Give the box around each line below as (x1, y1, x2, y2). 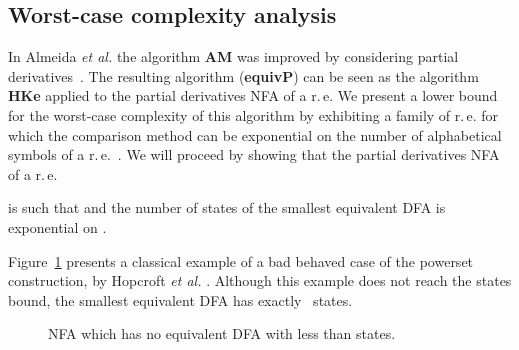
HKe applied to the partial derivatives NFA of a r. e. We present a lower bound (8, 85, 498, 106)
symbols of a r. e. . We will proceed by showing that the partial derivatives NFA (8, 144, 500, 165)
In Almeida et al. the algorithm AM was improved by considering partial (8, 46, 459, 67)
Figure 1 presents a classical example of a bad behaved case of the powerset (8, 250, 474, 271)
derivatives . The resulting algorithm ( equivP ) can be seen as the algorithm (8, 65, 479, 86)
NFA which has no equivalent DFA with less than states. (48, 323, 396, 344)
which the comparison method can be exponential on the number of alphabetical (8, 124, 502, 145)
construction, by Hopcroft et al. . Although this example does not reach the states (8, 270, 512, 291)
